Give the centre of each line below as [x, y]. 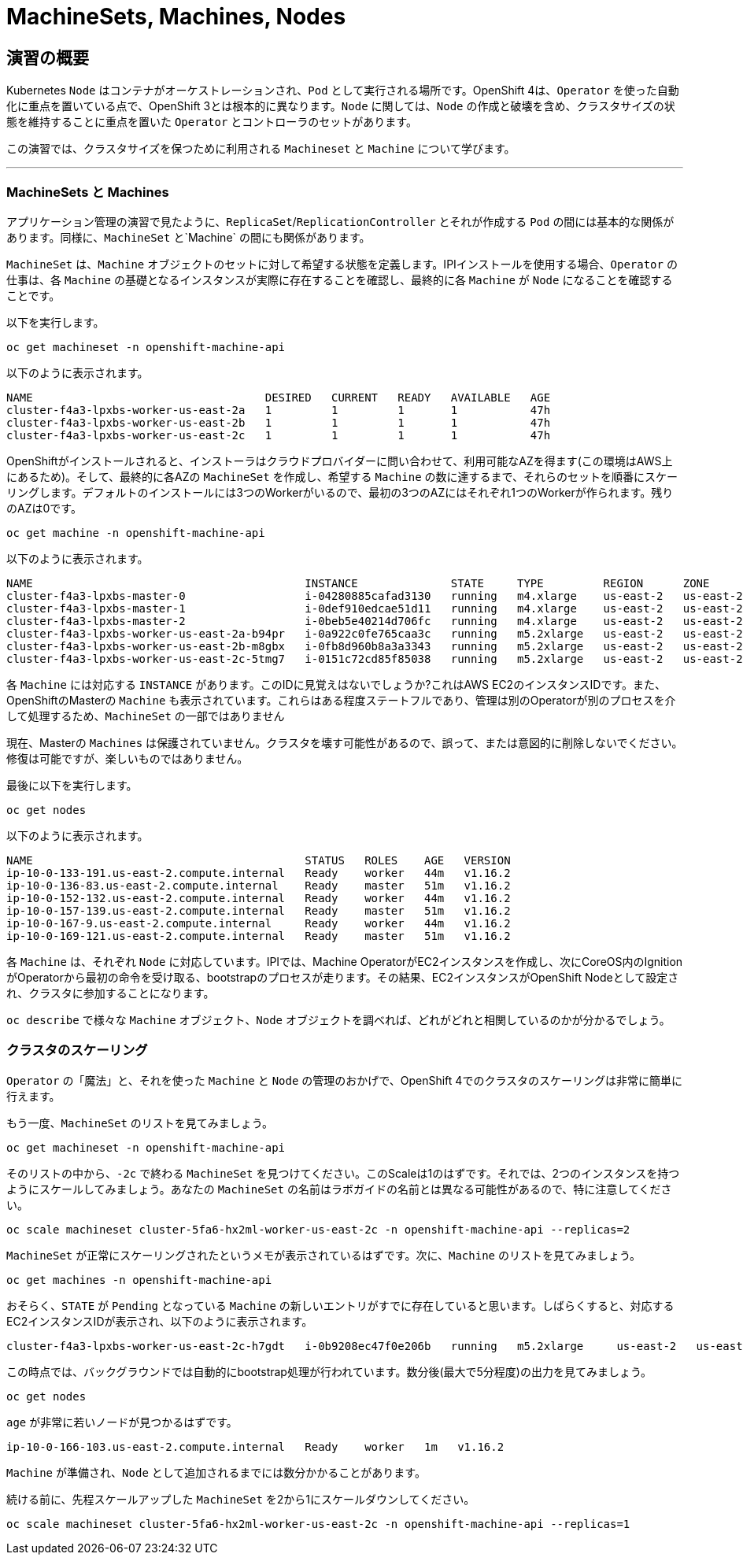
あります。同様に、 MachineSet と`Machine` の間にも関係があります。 [189, 237]
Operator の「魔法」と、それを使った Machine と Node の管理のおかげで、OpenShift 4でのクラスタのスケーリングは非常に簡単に [345, 1080]
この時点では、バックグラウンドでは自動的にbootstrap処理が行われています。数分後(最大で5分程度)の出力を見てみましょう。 [329, 1371]
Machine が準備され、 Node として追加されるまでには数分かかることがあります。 [216, 1472]
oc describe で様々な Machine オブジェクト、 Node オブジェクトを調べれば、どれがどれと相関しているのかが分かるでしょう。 [338, 1019]
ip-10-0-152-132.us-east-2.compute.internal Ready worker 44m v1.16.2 [259, 898]
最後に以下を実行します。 [72, 785]
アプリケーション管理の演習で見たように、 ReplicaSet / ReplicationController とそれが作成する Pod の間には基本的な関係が [340, 221]
